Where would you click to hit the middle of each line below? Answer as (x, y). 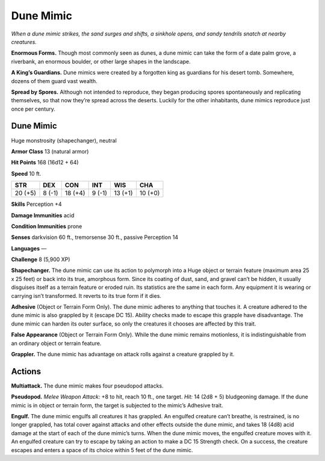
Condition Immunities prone (47, 226)
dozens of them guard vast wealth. (54, 81)
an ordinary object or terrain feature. (56, 343)
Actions (26, 371)
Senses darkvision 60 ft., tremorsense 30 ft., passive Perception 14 (95, 237)
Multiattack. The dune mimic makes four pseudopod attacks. (87, 386)
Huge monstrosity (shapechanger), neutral (64, 140)
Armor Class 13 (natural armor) (50, 151)
